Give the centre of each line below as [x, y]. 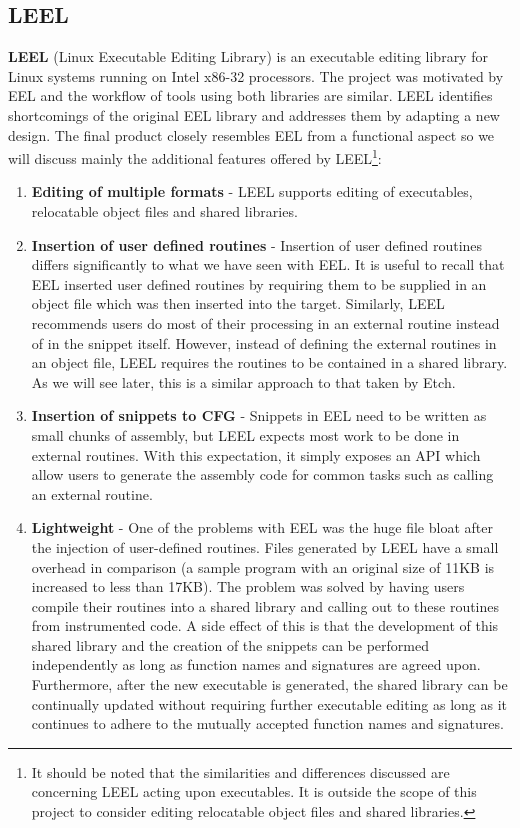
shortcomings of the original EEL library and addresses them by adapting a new [254, 114]
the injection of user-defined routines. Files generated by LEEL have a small [265, 546]
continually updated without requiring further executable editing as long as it [269, 703]
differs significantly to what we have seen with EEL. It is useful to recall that [268, 264]
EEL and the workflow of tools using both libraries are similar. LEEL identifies [250, 95]
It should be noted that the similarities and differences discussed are [240, 771]
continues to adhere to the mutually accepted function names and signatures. [267, 723]
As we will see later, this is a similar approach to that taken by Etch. [243, 381]
